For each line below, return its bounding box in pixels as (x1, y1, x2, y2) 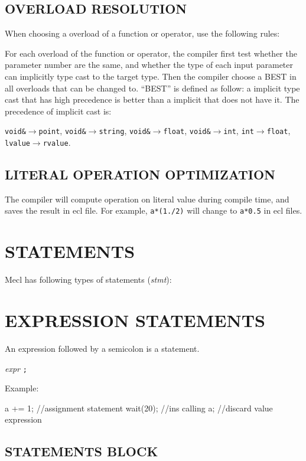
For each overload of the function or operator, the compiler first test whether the (5, 47, 297, 59)
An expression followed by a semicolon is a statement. (5, 342, 200, 354)
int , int (223, 125, 254, 137)
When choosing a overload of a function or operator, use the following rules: (5, 27, 280, 40)
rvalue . (43, 136, 71, 149)
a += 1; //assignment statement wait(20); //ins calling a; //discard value (5, 401, 273, 414)
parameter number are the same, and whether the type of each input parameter (5, 58, 293, 71)
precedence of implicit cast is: (5, 104, 112, 117)
